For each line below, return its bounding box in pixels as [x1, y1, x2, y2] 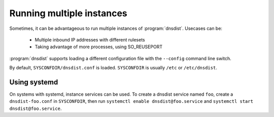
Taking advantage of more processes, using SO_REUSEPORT [35, 44, 162, 50]
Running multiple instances [9, 8, 128, 19]
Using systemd [9, 77, 58, 86]
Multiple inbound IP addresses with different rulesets [35, 36, 146, 43]
